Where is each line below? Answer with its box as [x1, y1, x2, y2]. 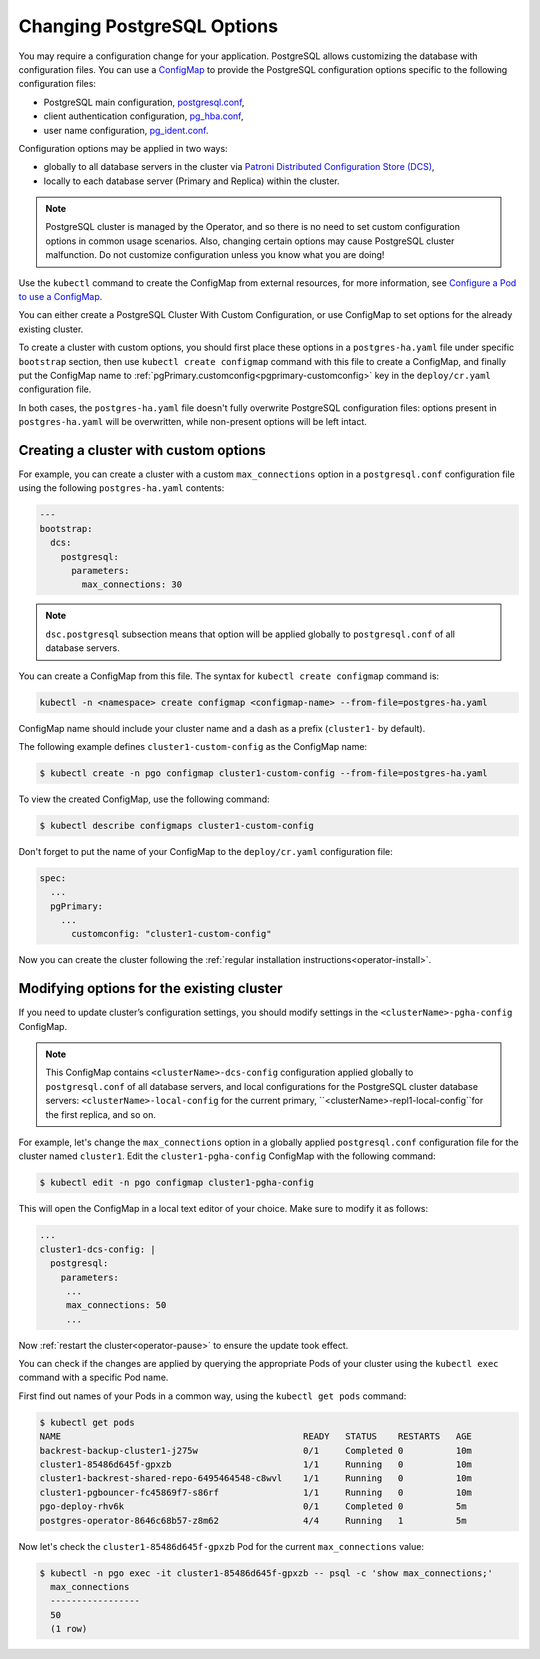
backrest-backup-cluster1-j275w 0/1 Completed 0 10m [39, 1445, 472, 1456]
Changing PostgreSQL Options [18, 15, 279, 37]
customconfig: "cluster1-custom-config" [71, 928, 272, 940]
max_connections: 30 [81, 579, 183, 590]
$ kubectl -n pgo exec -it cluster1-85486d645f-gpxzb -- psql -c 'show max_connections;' [39, 1567, 494, 1579]
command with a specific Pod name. [18, 1371, 169, 1384]
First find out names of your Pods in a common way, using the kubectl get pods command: [18, 1390, 407, 1402]
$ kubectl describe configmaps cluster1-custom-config [39, 820, 314, 831]
